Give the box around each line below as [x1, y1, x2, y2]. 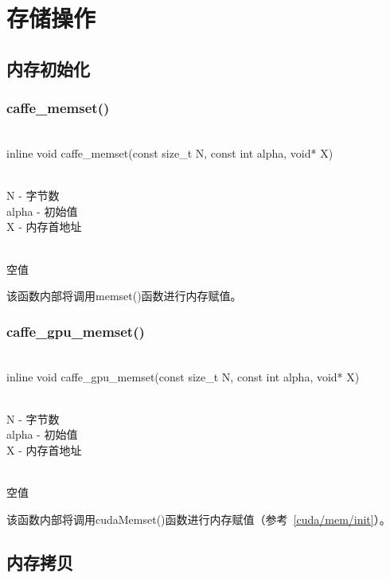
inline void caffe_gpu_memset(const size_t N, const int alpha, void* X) [6, 368, 360, 385]
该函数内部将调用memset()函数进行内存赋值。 [6, 287, 242, 304]
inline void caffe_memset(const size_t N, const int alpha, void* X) [6, 144, 333, 161]
